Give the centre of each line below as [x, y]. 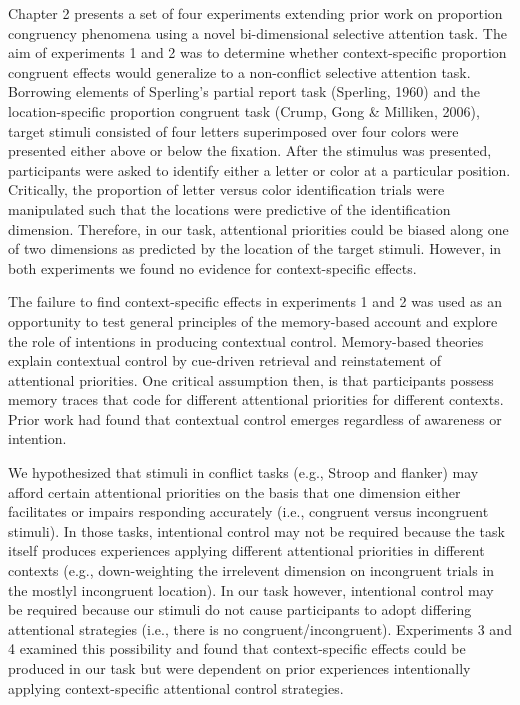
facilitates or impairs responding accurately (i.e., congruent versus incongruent [248, 511]
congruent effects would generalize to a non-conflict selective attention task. [239, 71]
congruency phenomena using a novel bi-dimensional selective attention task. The [257, 32]
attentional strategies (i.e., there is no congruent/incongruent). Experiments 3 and [260, 628]
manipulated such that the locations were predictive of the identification [229, 208]
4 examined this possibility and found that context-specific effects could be [237, 648]
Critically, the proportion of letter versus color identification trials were [226, 189]
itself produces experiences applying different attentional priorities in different [246, 550]
